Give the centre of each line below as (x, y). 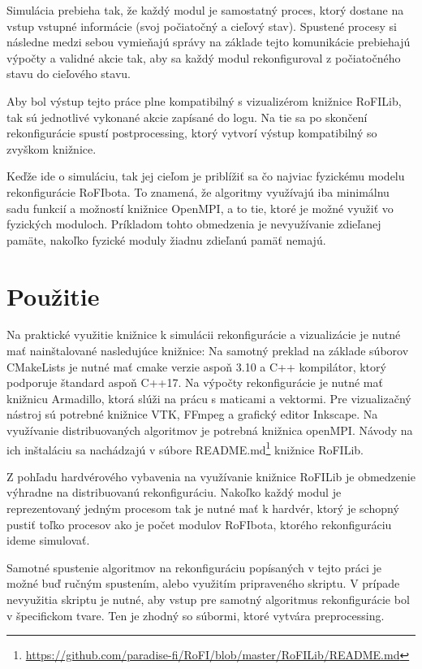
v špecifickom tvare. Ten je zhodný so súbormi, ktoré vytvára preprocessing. (196, 615)
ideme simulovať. (48, 540)
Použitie (53, 295)
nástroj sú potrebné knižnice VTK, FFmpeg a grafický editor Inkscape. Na (192, 414)
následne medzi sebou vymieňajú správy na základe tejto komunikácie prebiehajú (209, 42)
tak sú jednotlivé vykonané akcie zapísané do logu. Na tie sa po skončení (187, 117)
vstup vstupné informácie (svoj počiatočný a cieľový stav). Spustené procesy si (202, 26)
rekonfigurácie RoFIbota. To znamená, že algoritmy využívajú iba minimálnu (198, 191)
